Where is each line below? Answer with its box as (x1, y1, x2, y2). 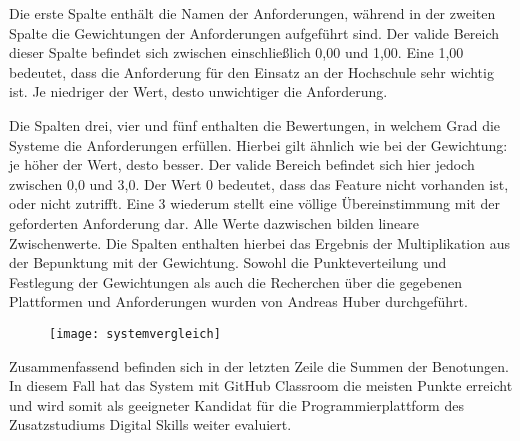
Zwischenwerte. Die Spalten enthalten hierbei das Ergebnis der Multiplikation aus (9, 232, 511, 253)
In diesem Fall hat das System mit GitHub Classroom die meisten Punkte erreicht (9, 375, 513, 396)
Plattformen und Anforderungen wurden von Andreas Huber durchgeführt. (9, 291, 468, 312)
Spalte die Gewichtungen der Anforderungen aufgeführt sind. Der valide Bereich (9, 22, 500, 43)
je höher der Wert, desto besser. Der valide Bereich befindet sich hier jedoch (9, 154, 475, 175)
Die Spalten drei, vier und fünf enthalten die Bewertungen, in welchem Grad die (9, 114, 501, 135)
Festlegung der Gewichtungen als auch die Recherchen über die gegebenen (9, 271, 463, 292)
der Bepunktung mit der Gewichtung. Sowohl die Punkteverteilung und (9, 252, 447, 273)
